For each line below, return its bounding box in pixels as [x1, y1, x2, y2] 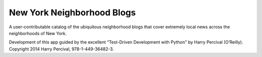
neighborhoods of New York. [9, 30, 67, 36]
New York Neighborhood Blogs [9, 7, 136, 18]
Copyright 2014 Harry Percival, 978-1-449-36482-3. [9, 46, 114, 52]
